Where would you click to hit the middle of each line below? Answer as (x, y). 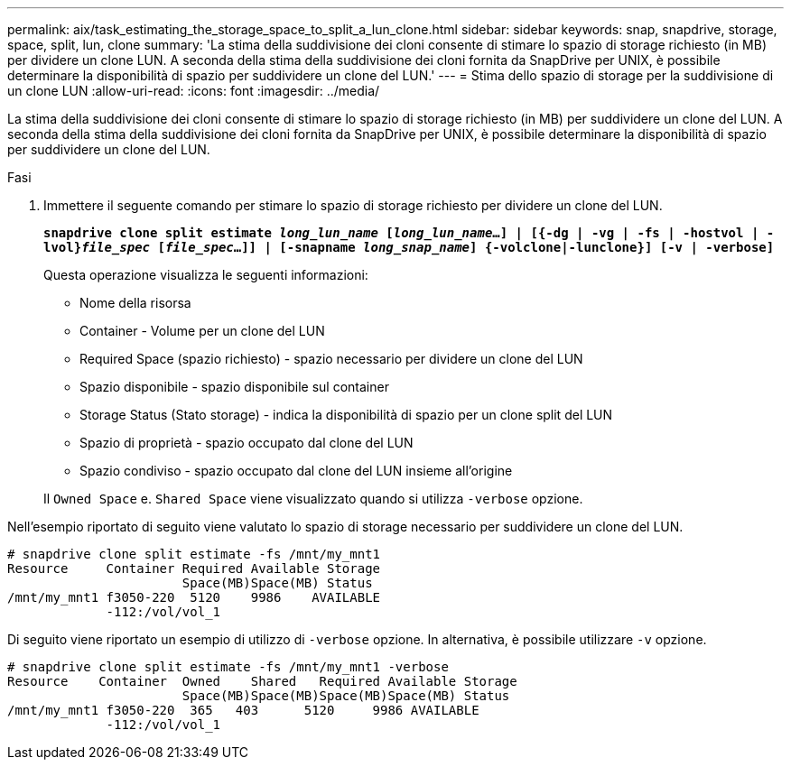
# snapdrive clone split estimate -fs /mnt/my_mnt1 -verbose (228, 667)
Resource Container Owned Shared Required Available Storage (262, 681)
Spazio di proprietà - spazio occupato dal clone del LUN (247, 443)
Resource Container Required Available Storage (194, 568)
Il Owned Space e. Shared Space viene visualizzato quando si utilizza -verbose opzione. (313, 499)
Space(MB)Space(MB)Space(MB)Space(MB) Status (346, 696)
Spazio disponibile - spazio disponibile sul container (234, 387)
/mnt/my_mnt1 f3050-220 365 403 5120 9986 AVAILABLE (243, 710)
